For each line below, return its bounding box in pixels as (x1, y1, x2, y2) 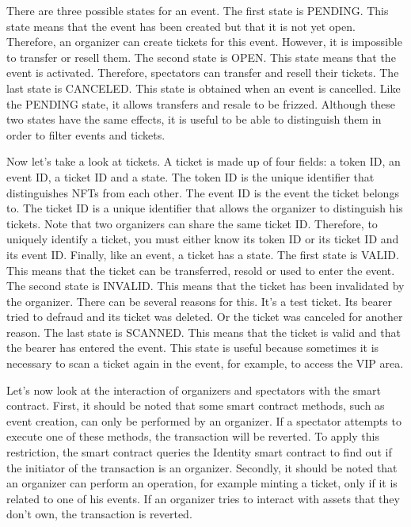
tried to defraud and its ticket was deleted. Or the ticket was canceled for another (6, 308, 403, 325)
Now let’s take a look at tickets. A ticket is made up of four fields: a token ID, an (6, 153, 401, 170)
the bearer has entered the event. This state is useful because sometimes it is (6, 339, 379, 356)
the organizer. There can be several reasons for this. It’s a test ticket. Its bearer (6, 292, 392, 309)
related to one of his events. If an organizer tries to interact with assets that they (6, 490, 400, 506)
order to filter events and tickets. (6, 126, 166, 143)
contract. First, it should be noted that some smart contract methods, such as (6, 397, 385, 414)
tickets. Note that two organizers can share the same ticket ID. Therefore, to (6, 215, 378, 231)
